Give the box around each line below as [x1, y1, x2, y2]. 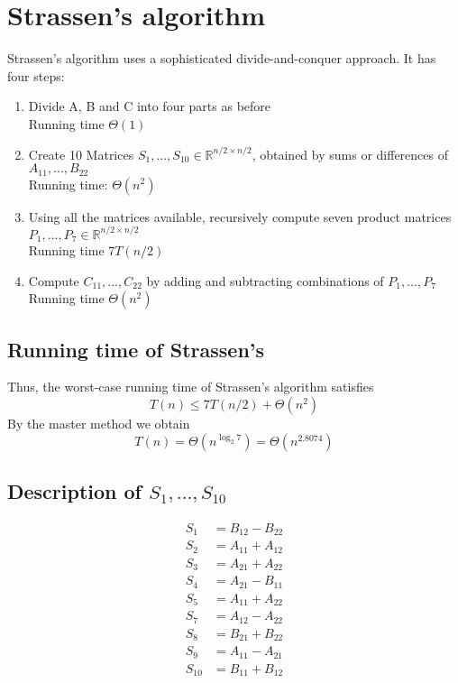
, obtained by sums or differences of [252, 144, 448, 163]
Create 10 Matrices [28, 144, 134, 163]
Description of [7, 477, 142, 505]
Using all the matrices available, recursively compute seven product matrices [28, 207, 452, 226]
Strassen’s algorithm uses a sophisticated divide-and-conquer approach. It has [7, 49, 436, 68]
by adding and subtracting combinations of [146, 271, 384, 290]
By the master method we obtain [7, 414, 190, 433]
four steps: [7, 66, 65, 85]
